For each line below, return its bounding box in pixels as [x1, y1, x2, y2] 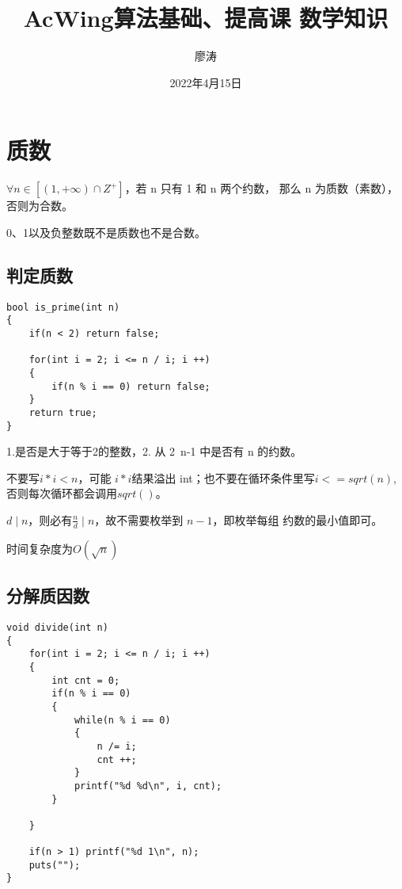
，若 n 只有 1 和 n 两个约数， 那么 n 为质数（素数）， [124, 180, 398, 196]
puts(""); [28, 859, 81, 871]
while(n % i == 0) [74, 714, 171, 726]
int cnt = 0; [51, 674, 120, 686]
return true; [28, 406, 97, 418]
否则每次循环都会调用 [6, 485, 117, 502]
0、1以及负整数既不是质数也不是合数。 [6, 223, 206, 240]
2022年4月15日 [169, 74, 242, 90]
